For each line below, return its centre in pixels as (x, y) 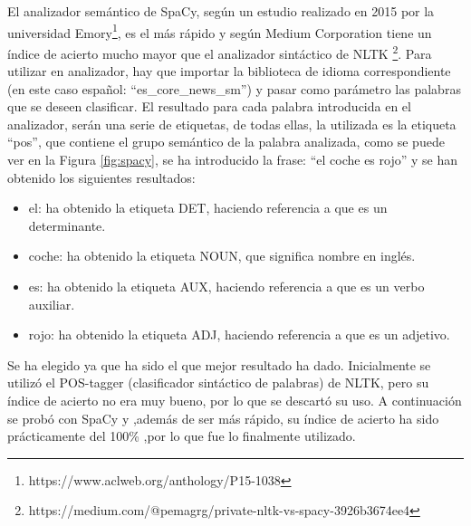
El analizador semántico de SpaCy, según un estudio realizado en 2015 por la (221, 11)
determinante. (67, 225)
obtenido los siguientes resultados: (101, 177)
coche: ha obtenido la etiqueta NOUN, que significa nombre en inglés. (222, 256)
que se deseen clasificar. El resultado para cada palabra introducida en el (209, 106)
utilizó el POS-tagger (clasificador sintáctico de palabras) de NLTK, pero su (218, 383)
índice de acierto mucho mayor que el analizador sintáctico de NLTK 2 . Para (220, 52)
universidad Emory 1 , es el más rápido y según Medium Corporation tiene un (220, 31)
